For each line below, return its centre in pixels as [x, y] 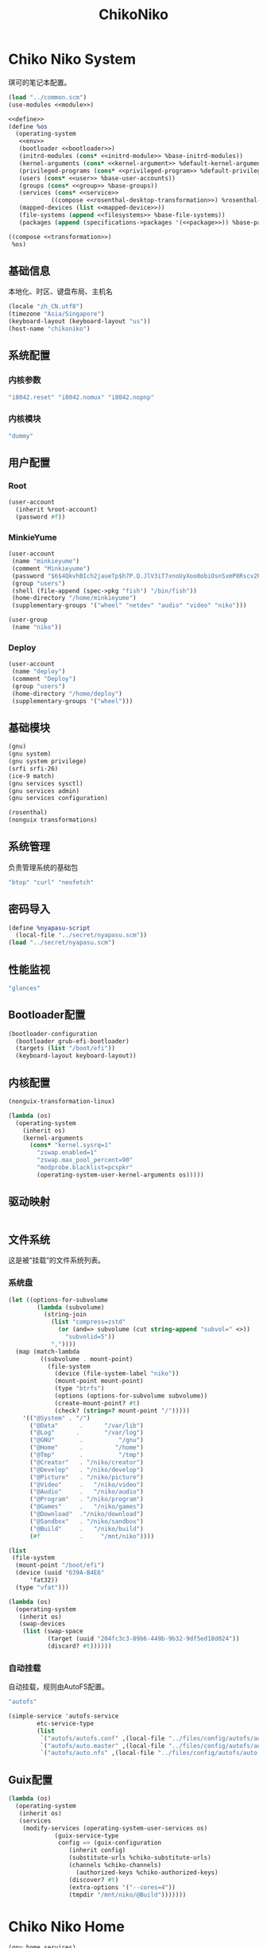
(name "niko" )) [37, 628]
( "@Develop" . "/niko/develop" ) [87, 1470]
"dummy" [21, 436]
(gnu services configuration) [58, 798]
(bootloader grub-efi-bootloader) [72, 1041]
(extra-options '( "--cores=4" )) [122, 1887]
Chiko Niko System [72, 59]
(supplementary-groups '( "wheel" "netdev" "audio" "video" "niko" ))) [129, 605]
